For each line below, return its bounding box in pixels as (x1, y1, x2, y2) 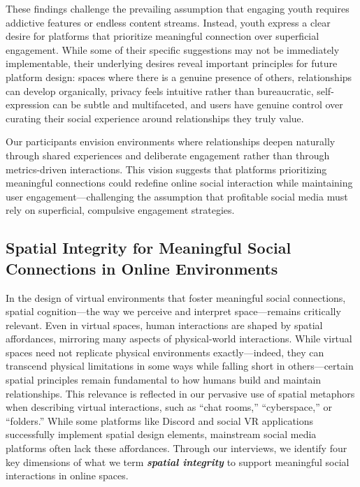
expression (6, 97, 50, 112)
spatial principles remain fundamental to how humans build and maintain (6, 372, 322, 387)
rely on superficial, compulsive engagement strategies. (6, 203, 235, 217)
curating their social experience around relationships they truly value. (6, 110, 304, 125)
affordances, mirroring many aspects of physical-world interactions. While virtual (6, 331, 352, 346)
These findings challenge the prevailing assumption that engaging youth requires (6, 1, 350, 15)
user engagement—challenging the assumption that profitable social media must (6, 189, 348, 203)
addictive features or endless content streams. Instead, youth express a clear (6, 15, 331, 29)
